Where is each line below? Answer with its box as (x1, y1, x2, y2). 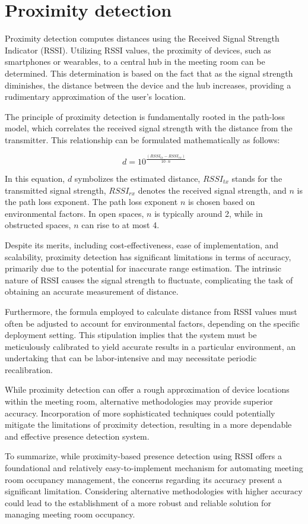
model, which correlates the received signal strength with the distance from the (5, 122, 293, 134)
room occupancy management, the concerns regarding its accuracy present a (5, 473, 282, 485)
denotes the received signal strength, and (138, 184, 287, 196)
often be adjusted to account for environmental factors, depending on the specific (5, 317, 300, 329)
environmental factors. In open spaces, (5, 207, 144, 219)
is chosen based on (188, 195, 255, 208)
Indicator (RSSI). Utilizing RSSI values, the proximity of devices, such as (5, 43, 271, 56)
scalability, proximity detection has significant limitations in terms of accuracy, (5, 250, 291, 263)
